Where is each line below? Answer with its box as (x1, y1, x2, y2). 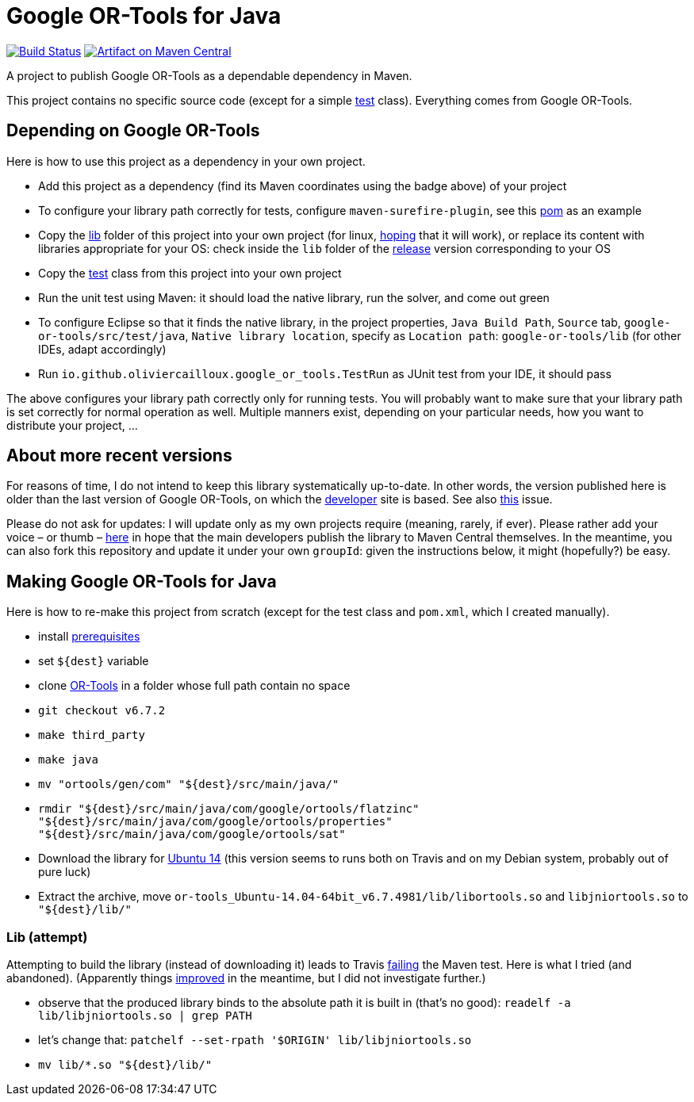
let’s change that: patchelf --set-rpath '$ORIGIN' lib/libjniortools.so (38, 1033, 472, 1047)
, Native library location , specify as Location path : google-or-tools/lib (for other (185, 328, 681, 342)
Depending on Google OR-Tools (6, 121, 260, 141)
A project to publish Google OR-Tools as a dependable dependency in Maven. (6, 68, 412, 82)
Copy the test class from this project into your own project (38, 266, 342, 280)
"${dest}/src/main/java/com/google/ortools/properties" (38, 815, 393, 828)
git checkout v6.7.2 (38, 704, 166, 717)
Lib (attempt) (6, 928, 88, 945)
